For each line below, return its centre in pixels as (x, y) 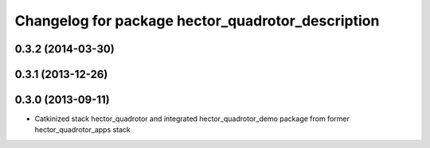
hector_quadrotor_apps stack (83, 130)
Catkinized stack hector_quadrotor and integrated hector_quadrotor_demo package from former (192, 119)
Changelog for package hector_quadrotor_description (197, 21)
